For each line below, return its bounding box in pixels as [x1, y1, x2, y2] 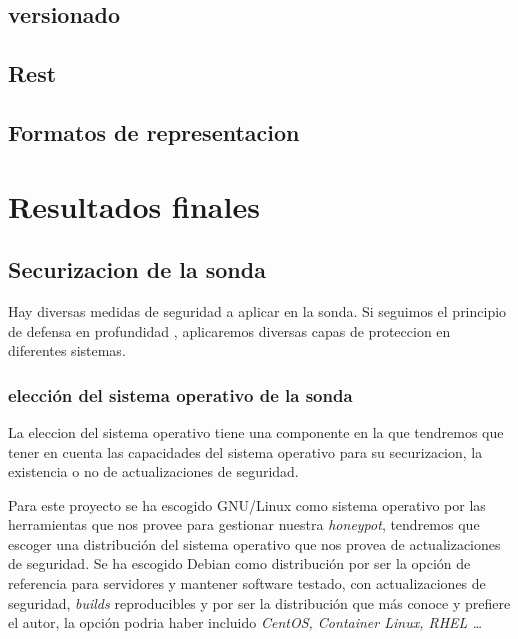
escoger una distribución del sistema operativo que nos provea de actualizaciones [8, 533, 501, 554]
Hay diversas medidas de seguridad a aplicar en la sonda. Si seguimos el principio [8, 300, 507, 321]
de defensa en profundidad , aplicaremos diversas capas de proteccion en [8, 320, 451, 341]
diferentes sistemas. [8, 340, 126, 361]
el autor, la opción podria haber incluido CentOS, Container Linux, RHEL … [8, 612, 482, 633]
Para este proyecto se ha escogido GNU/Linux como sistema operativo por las [8, 494, 486, 515]
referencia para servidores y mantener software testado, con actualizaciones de [8, 573, 486, 594]
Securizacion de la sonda [8, 254, 266, 285]
